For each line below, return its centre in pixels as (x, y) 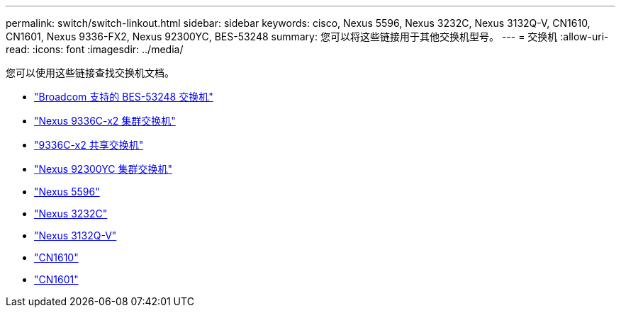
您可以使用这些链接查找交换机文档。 (90, 73)
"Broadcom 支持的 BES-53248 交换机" (124, 97)
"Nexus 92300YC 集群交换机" (103, 169)
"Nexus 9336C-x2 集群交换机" (105, 121)
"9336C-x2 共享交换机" (89, 145)
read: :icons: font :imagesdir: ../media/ (95, 49)
